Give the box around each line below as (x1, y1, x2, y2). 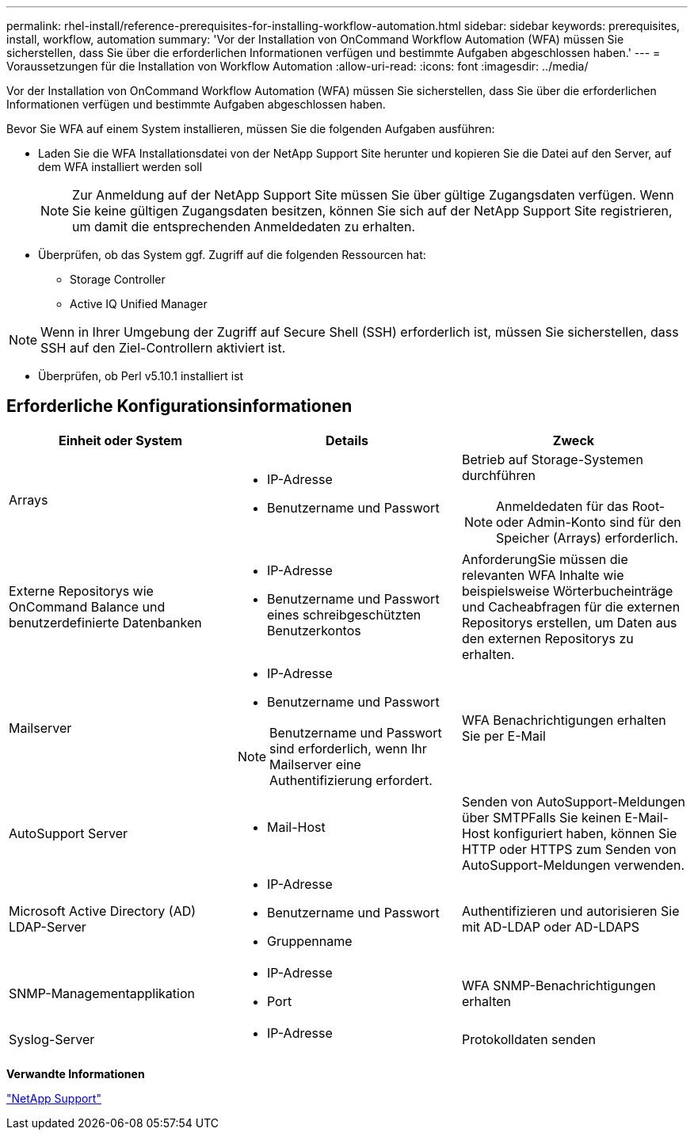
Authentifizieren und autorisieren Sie (461, 902, 680, 919)
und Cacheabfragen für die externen (461, 598, 681, 615)
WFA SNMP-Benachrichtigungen (461, 977, 656, 993)
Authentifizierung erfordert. (269, 772, 433, 788)
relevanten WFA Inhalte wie (461, 566, 624, 583)
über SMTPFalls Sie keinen (461, 809, 621, 825)
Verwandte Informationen (6, 1066, 145, 1081)
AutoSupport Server (9, 825, 128, 841)
